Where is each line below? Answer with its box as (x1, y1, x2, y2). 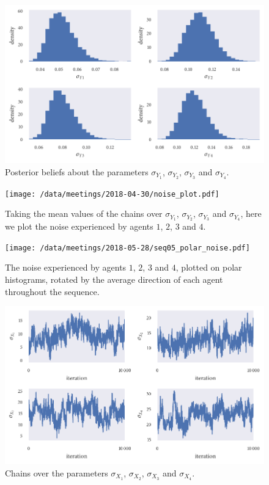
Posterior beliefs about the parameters (5, 165, 149, 178)
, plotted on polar (175, 261, 242, 274)
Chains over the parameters (5, 466, 108, 479)
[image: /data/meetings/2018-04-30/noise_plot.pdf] (5, 189, 219, 199)
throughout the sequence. (5, 285, 100, 297)
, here (240, 207, 262, 220)
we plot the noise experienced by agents (5, 220, 153, 233)
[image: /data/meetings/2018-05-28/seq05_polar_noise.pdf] (5, 243, 250, 252)
